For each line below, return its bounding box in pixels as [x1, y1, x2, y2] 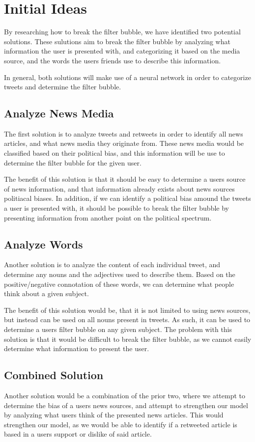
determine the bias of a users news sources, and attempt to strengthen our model [4, 400, 248, 410]
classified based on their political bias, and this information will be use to [4, 148, 225, 158]
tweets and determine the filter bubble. [4, 82, 121, 92]
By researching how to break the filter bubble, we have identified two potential [4, 27, 241, 37]
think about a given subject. [4, 288, 89, 299]
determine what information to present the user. [4, 343, 149, 354]
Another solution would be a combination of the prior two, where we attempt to [4, 390, 246, 400]
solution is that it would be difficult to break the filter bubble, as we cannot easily [4, 333, 252, 344]
